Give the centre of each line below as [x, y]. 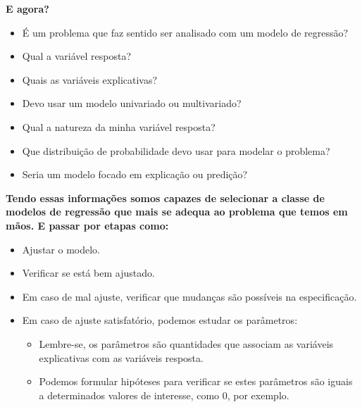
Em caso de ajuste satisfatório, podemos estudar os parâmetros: [160, 320]
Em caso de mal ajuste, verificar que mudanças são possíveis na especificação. [189, 296]
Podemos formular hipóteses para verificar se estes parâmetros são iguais [196, 381]
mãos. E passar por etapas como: [87, 225]
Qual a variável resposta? [77, 56]
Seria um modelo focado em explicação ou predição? [135, 174]
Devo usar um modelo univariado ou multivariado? [132, 103]
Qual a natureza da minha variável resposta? [119, 126]
